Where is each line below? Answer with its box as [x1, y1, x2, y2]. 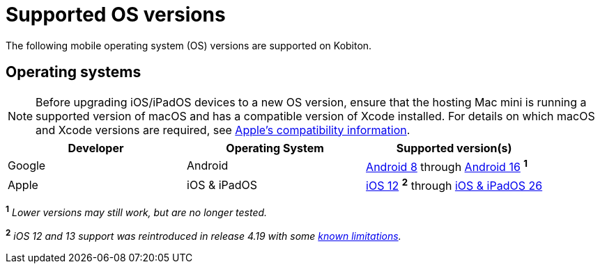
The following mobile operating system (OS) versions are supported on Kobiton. [6, 39, 372, 51]
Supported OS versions [6, 3, 226, 26]
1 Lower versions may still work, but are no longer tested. [6, 204, 268, 218]
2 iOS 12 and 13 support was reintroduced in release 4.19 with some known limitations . [6, 227, 401, 242]
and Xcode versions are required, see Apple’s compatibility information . [36, 122, 410, 137]
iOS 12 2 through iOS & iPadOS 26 [366, 176, 543, 193]
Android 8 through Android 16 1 [366, 157, 528, 174]
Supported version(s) [396, 140, 512, 155]
